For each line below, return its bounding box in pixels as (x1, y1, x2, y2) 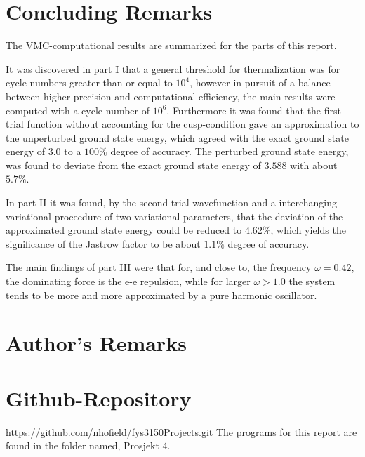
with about (290, 157, 338, 172)
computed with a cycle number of (6, 102, 150, 117)
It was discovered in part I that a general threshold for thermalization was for (6, 61, 340, 76)
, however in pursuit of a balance (190, 75, 331, 90)
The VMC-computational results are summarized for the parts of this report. (6, 38, 337, 53)
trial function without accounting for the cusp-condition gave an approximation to (6, 117, 359, 131)
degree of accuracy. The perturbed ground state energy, (110, 144, 349, 159)
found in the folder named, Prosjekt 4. (6, 438, 171, 453)
